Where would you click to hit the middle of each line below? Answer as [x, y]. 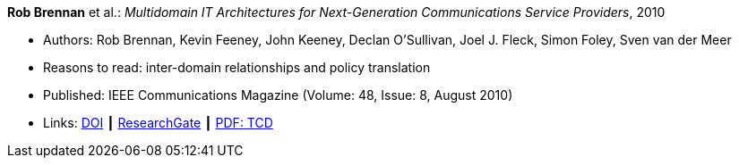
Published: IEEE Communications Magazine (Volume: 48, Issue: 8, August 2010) [278, 95]
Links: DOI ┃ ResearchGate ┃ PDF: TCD [158, 123]
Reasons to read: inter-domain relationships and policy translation [237, 67]
